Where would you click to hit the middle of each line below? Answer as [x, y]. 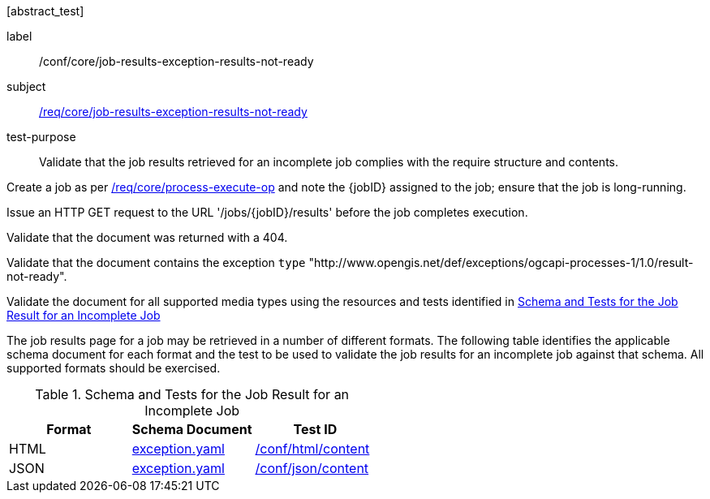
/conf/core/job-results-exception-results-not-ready [176, 61]
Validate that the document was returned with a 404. [147, 237]
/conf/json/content [312, 468]
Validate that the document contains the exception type [156, 262]
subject [26, 86]
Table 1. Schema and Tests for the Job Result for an [192, 394]
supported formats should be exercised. [114, 368]
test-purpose [41, 137]
